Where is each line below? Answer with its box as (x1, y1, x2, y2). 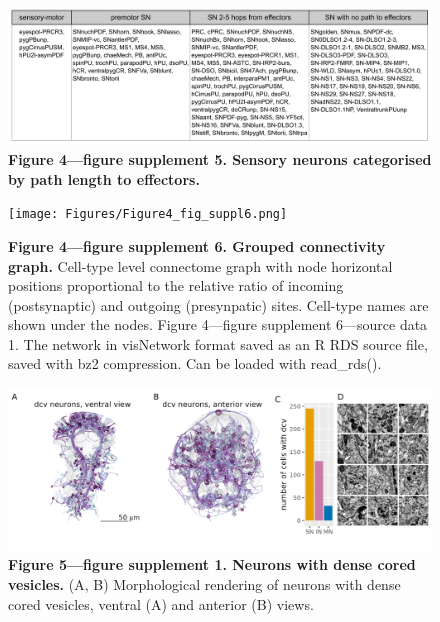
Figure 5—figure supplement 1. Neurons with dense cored (8, 554, 416, 575)
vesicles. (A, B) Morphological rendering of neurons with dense (8, 573, 401, 594)
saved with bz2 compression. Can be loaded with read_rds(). (8, 353, 382, 374)
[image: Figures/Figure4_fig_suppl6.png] (8, 207, 288, 222)
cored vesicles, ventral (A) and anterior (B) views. (8, 593, 314, 614)
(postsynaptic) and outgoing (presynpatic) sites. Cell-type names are (8, 294, 429, 315)
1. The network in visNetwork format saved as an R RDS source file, (8, 333, 428, 354)
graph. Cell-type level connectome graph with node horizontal (8, 255, 393, 276)
